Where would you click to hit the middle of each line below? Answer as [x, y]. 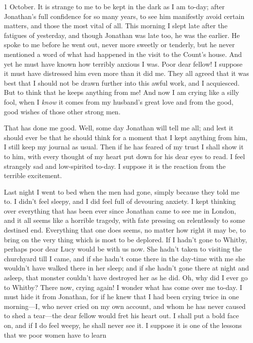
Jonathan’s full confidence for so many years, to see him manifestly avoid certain [124, 16]
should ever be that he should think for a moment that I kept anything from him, [126, 137]
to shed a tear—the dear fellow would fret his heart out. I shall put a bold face [121, 316]
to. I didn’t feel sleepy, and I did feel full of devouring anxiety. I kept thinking [120, 201]
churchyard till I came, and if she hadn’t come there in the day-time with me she [125, 258]
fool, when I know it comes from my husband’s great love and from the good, [119, 101]
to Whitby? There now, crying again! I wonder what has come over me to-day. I [123, 287]
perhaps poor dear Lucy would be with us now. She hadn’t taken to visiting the [123, 249]
